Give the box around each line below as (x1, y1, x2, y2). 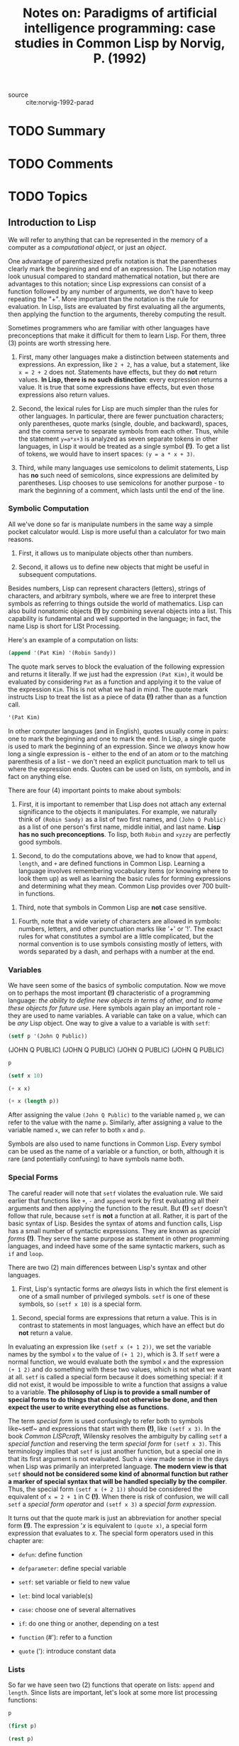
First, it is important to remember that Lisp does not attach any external (18, 800, 226, 808)
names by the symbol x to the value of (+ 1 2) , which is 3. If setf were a (8, 1349, 220, 1358)
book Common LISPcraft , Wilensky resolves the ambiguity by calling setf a (8, 1431, 228, 1440)
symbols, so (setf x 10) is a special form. (18, 1300, 143, 1308)
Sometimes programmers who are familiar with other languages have (8, 323, 210, 332)
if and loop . (8, 1249, 44, 1258)
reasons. (8, 535, 34, 543)
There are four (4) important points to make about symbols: (8, 785, 182, 795)
